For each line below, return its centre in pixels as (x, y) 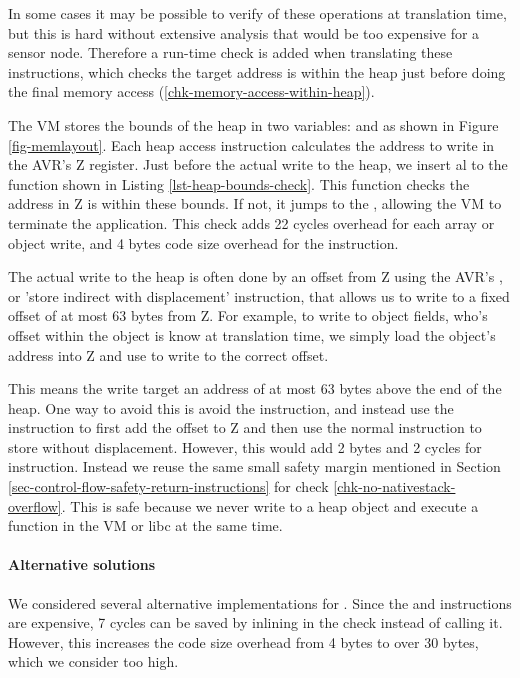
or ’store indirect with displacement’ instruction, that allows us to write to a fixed (259, 295)
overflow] (35, 505)
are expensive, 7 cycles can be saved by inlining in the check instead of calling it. (255, 622)
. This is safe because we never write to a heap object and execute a (270, 505)
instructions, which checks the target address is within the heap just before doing (257, 71)
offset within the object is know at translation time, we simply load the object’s (252, 334)
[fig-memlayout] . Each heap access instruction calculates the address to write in (251, 144)
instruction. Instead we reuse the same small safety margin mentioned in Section (254, 466)
